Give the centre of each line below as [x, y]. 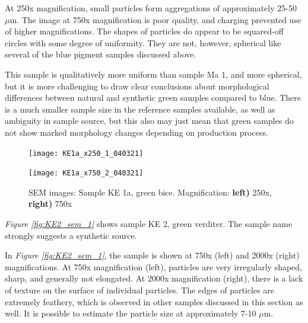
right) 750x [50, 204]
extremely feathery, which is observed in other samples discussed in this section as [154, 301]
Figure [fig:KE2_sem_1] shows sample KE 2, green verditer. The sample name [149, 224]
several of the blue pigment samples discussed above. [101, 54]
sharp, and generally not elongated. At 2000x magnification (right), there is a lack [154, 278]
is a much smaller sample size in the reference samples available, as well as [140, 109]
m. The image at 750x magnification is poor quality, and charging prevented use [155, 19]
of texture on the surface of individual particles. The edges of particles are [139, 290]
